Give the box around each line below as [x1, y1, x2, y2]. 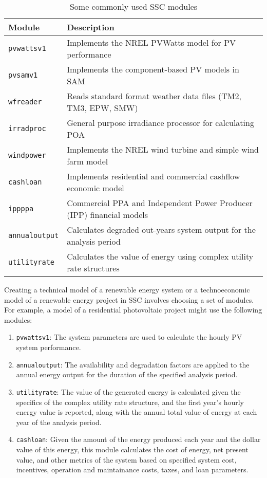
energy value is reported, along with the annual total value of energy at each [16, 407, 257, 417]
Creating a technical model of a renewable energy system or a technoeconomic [4, 284, 250, 295]
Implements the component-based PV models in [67, 63, 239, 75]
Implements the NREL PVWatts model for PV [67, 36, 236, 48]
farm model [67, 155, 108, 167]
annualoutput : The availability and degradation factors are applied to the [16, 359, 250, 370]
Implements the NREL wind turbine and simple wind [67, 143, 259, 155]
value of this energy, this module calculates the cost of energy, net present [16, 444, 249, 454]
